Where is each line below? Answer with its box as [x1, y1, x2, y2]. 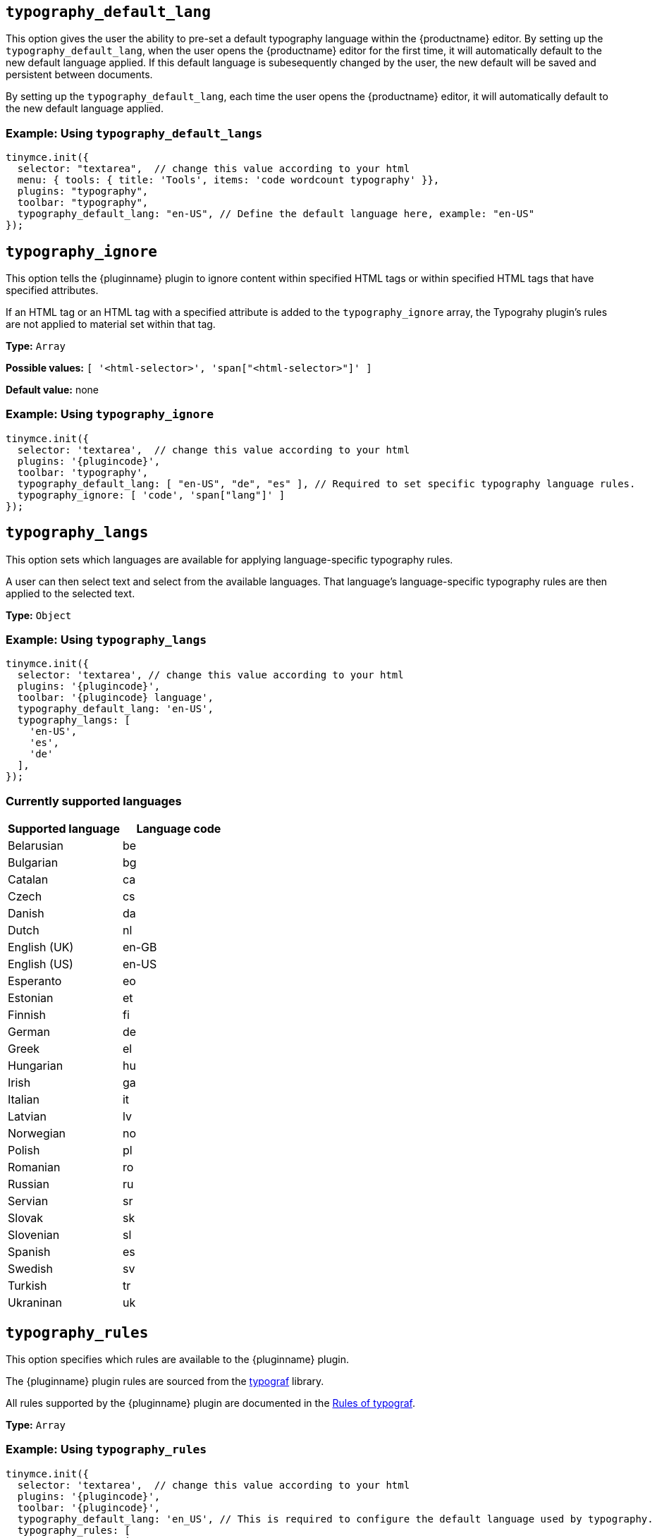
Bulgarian [8, 855, 59, 870]
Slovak [8, 1211, 44, 1226]
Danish [8, 906, 44, 921]
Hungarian [8, 1058, 63, 1073]
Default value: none [6, 384, 99, 396]
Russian [8, 1177, 49, 1192]
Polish [8, 1143, 40, 1158]
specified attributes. [6, 284, 99, 297]
